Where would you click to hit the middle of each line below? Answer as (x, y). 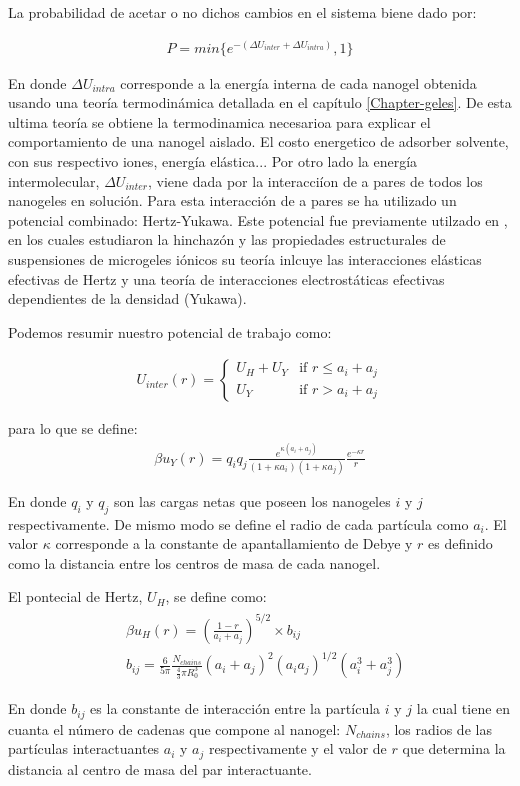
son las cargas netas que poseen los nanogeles (252, 500)
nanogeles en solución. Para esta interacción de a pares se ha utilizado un (232, 200)
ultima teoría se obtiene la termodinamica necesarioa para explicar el (219, 121)
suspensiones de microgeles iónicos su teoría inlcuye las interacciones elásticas (245, 258)
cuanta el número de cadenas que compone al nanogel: (174, 728)
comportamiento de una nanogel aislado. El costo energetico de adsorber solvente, (258, 141)
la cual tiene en (463, 708)
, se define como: (216, 596)
